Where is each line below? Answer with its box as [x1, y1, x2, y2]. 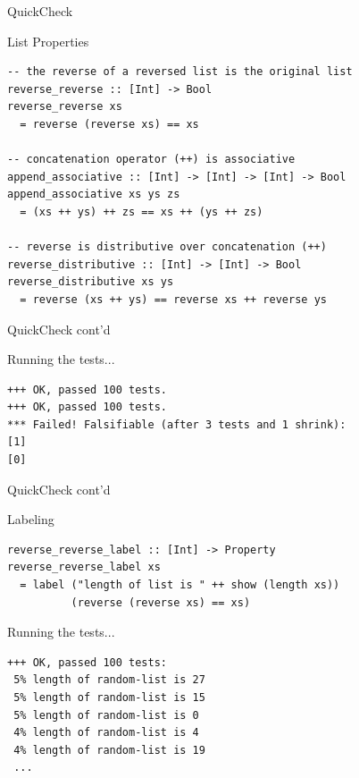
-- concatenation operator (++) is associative [7, 153, 296, 166]
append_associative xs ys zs [7, 188, 180, 201]
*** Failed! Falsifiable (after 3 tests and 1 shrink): [7, 418, 346, 431]
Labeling [7, 510, 54, 529]
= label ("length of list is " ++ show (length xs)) [20, 579, 340, 592]
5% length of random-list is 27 [13, 673, 205, 687]
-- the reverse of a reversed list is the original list [7, 65, 353, 79]
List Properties [7, 31, 89, 50]
